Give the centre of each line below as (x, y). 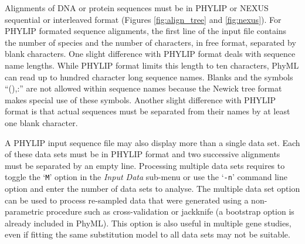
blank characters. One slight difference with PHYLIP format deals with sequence (150, 54)
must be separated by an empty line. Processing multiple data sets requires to (145, 165)
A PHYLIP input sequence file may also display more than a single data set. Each (152, 142)
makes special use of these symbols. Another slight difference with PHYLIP (140, 99)
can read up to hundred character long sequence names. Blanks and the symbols (149, 77)
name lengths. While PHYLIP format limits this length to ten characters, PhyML (152, 65)
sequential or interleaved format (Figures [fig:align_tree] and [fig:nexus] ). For (143, 19)
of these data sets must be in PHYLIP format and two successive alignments (143, 154)
